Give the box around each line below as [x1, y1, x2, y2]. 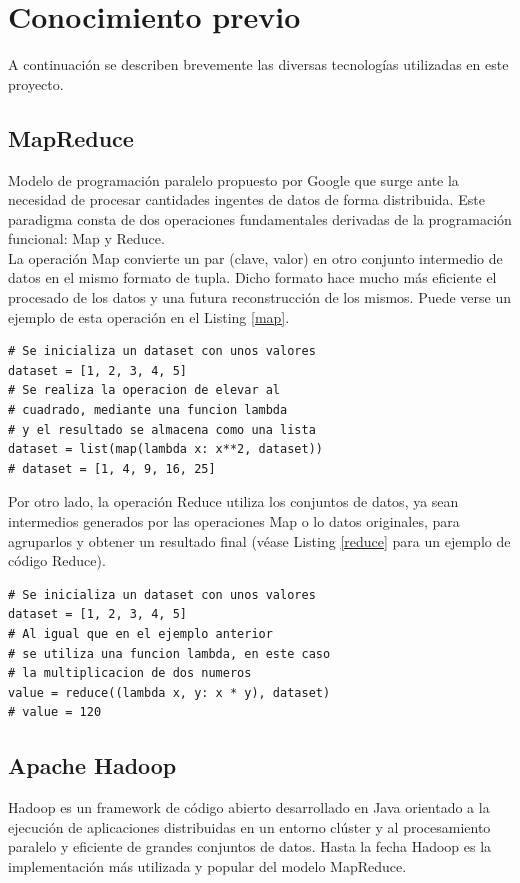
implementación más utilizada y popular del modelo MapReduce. [8, 855, 407, 876]
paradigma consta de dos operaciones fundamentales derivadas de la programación [8, 208, 512, 229]
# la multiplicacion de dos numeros [8, 666, 252, 681]
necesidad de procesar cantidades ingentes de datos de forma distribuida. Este [8, 189, 485, 210]
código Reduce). [8, 550, 106, 571]
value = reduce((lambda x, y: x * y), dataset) [8, 685, 331, 700]
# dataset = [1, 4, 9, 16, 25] [8, 461, 216, 476]
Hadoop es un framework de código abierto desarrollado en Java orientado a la [8, 797, 490, 818]
